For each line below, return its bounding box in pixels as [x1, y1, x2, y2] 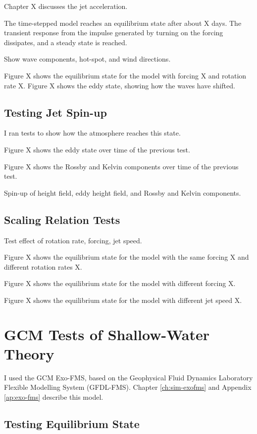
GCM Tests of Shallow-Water [4, 324, 209, 344]
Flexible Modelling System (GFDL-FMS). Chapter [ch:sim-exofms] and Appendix [4, 382, 252, 392]
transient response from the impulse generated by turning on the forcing [4, 27, 223, 38]
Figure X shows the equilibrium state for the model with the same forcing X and [4, 252, 249, 262]
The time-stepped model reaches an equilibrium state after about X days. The [4, 17, 242, 28]
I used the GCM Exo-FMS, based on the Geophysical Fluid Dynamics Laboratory [4, 372, 253, 382]
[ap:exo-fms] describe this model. [4, 392, 103, 402]
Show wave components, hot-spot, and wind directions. [4, 54, 171, 64]
